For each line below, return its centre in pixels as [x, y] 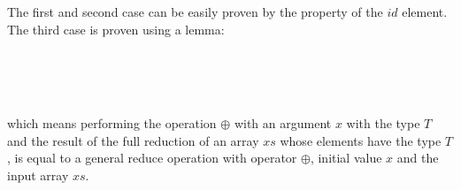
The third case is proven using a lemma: [116, 29]
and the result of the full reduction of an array [133, 140]
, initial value [346, 158]
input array [38, 175]
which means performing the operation [112, 122]
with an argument [283, 122]
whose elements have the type [361, 140]
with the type [383, 122]
